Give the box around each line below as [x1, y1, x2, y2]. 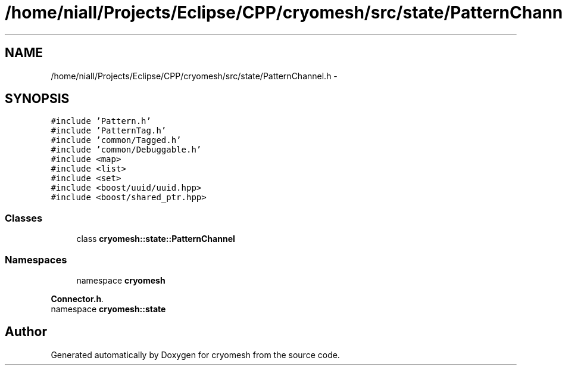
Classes [5, 212, 43, 224]
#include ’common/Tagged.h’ [51, 135, 182, 145]
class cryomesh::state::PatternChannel [76, 234, 235, 244]
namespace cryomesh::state [51, 303, 166, 314]
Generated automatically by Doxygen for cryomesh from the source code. [51, 349, 340, 360]
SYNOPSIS [5, 91, 70, 107]
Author [5, 324, 47, 340]
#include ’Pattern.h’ [51, 116, 151, 126]
